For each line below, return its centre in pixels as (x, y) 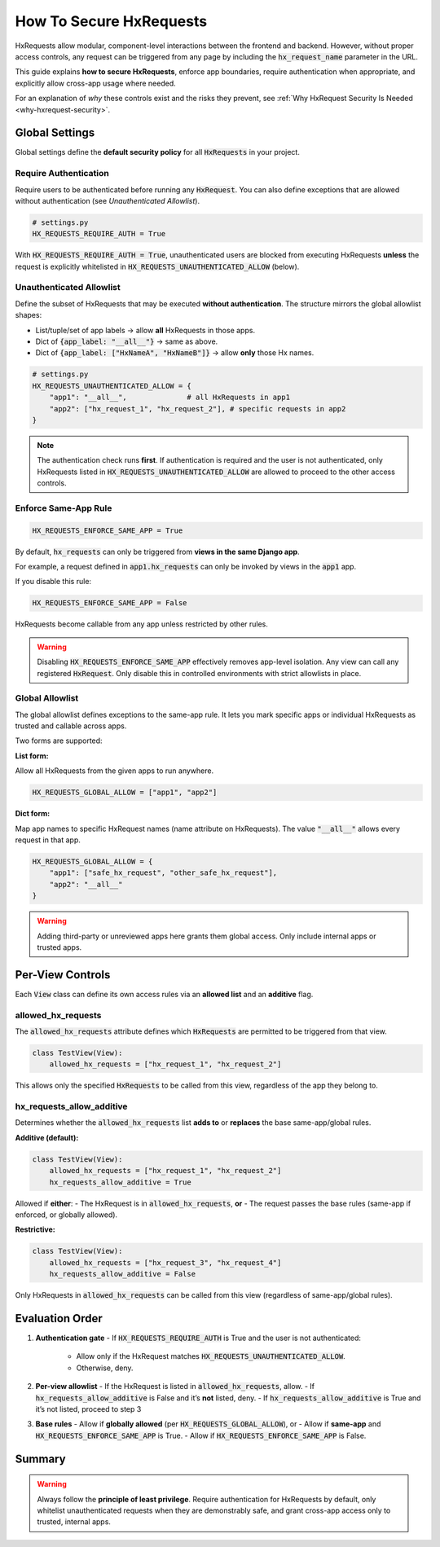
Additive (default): (47, 1137)
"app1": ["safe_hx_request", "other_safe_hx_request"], (163, 873)
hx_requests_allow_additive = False (122, 1274)
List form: (32, 756)
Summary (40, 1459)
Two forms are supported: (59, 741)
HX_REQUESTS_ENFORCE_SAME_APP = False (110, 603)
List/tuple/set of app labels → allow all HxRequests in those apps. (145, 330)
